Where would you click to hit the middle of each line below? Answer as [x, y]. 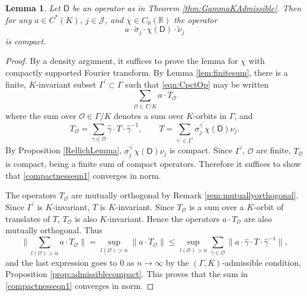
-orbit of [269, 206]
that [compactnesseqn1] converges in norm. [83, 175]
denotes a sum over [149, 115]
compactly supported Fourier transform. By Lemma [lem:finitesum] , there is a [147, 73]
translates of [28, 218]
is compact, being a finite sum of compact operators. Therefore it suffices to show [153, 164]
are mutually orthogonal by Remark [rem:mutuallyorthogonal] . [185, 195]
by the [177, 262]
